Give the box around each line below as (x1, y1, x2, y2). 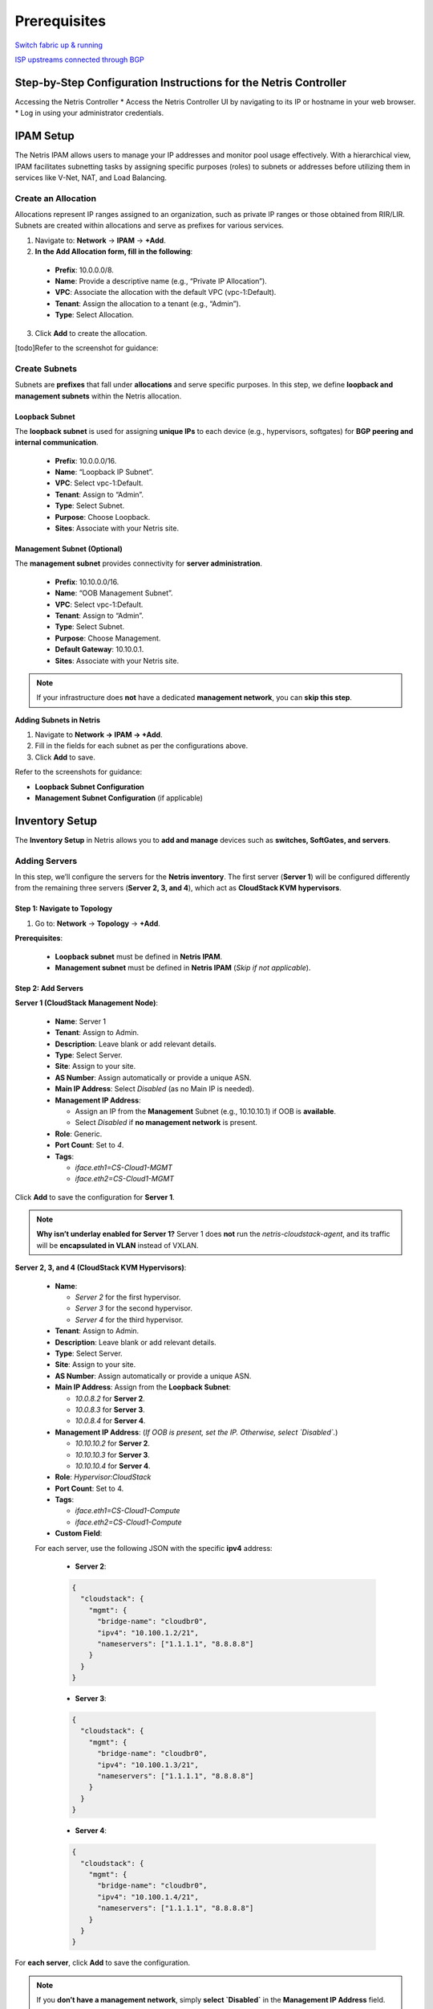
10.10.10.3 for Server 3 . (75, 1450, 150, 1459)
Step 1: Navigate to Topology (14, 904, 112, 914)
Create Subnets (14, 362, 78, 374)
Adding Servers (14, 855, 78, 866)
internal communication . (14, 438, 99, 448)
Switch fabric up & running (14, 40, 103, 50)
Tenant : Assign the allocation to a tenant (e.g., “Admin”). (55, 298, 241, 309)
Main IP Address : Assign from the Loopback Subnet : (55, 1382, 232, 1392)
